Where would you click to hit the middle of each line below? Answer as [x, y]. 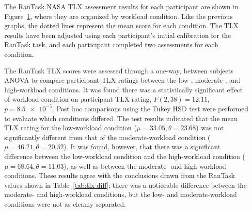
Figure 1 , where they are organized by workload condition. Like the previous [118, 16]
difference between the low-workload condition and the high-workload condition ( [125, 156]
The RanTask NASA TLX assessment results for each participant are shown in [121, 6]
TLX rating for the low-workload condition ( [71, 128]
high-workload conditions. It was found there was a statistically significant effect [124, 89]
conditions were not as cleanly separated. [65, 203]
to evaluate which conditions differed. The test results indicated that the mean [121, 118]
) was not [210, 128]
